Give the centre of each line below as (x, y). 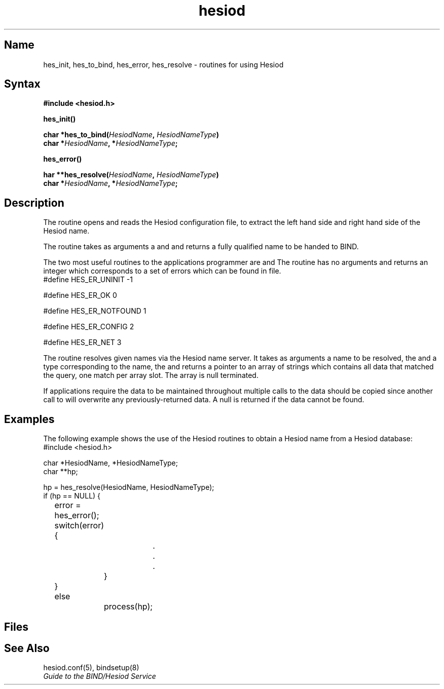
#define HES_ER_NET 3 (82, 342)
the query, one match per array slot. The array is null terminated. (151, 375)
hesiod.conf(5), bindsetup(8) (91, 668)
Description (34, 203)
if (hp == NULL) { (72, 496)
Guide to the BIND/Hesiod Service (100, 676)
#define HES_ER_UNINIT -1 (88, 280)
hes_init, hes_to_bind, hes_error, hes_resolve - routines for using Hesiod (163, 64)
